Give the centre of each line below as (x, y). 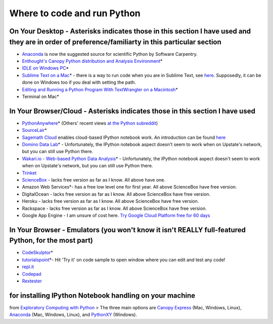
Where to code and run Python (75, 13)
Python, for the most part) (51, 241)
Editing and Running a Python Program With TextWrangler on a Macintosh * (100, 89)
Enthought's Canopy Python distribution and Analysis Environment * (92, 61)
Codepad (32, 274)
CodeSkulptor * (37, 253)
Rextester (32, 281)
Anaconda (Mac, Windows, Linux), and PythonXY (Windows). (73, 315)
